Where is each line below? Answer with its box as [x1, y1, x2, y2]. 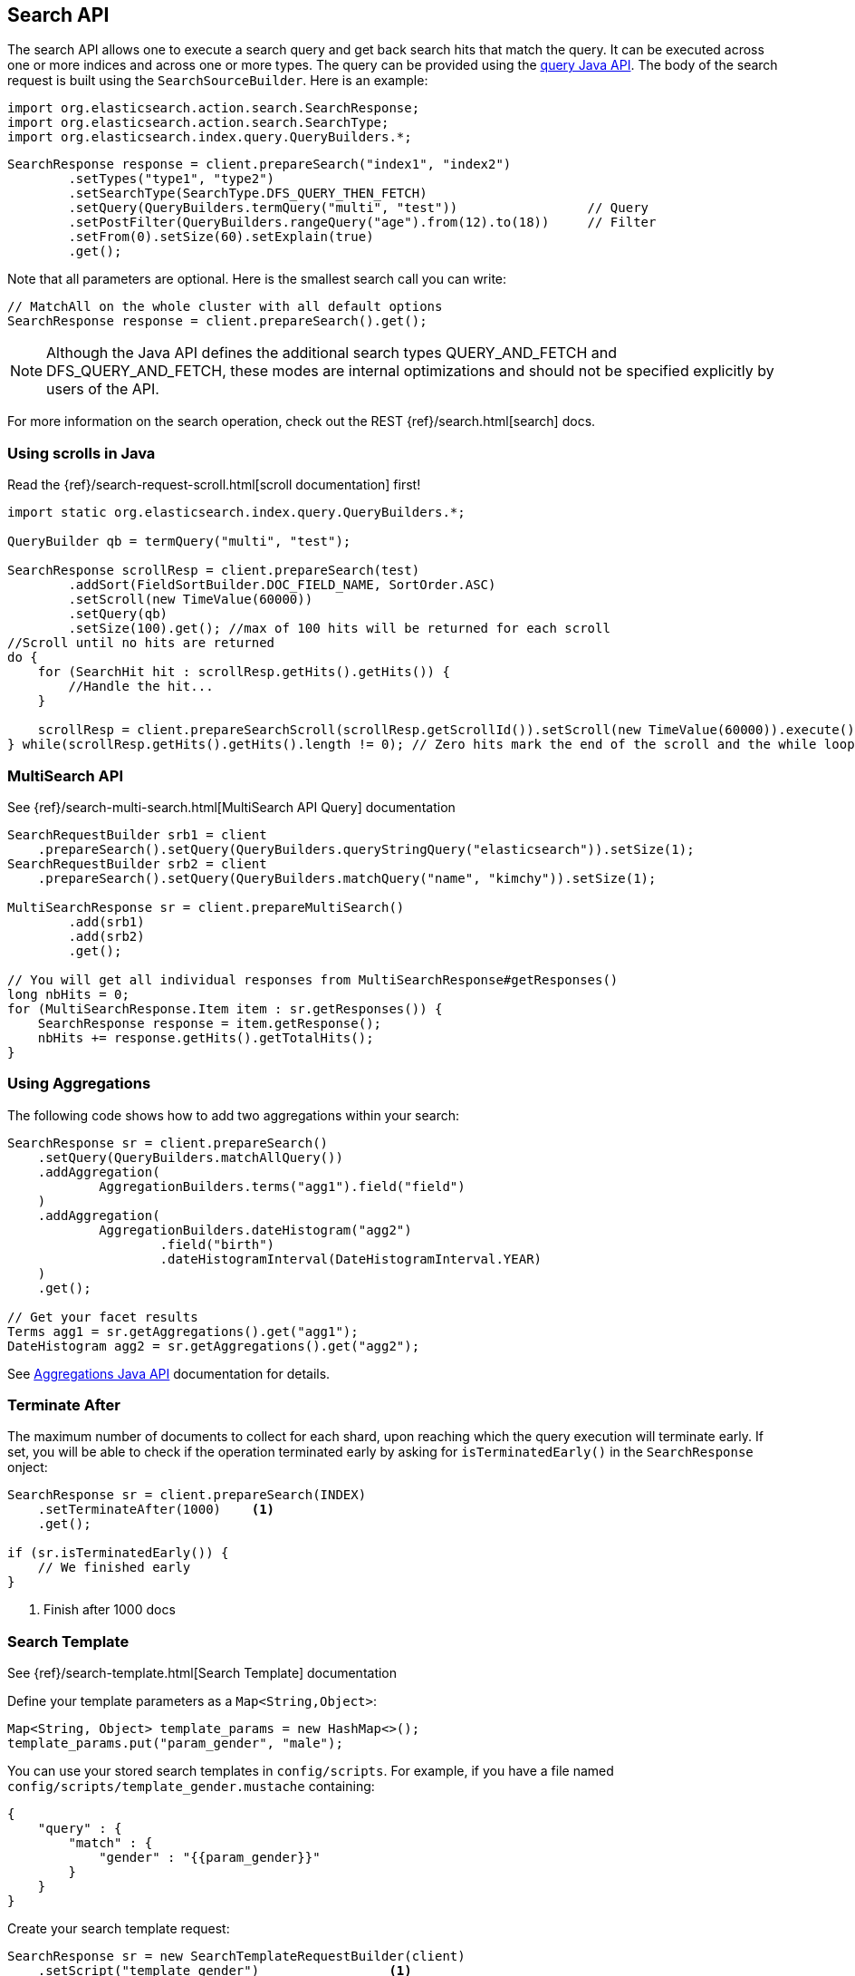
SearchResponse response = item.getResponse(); [37, 1015, 382, 1031]
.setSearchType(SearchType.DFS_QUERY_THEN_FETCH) [68, 186, 427, 201]
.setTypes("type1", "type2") [68, 171, 275, 187]
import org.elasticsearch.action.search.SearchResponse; [7, 101, 420, 116]
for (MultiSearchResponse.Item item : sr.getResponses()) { [7, 1001, 443, 1016]
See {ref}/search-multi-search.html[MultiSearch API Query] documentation [7, 799, 456, 815]
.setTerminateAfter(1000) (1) [37, 1502, 275, 1517]
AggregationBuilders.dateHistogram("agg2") [99, 1222, 412, 1237]
